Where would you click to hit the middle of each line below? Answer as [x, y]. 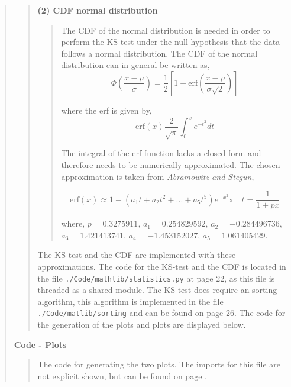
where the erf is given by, [106, 110]
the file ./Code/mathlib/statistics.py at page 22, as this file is [156, 278]
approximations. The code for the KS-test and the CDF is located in [162, 267]
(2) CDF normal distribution [98, 10]
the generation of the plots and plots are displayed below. [142, 325]
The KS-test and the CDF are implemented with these [137, 255]
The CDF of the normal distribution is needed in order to [166, 30]
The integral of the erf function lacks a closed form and [161, 153]
